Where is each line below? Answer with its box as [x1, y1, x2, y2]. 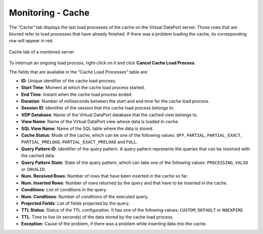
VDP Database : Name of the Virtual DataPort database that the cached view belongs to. [21, 112, 198, 118]
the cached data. [21, 153, 56, 159]
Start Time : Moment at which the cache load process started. [21, 85, 146, 90]
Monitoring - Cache [9, 7, 90, 18]
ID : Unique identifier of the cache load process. [21, 78, 116, 84]
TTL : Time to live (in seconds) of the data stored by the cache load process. [21, 214, 174, 220]
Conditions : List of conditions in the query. [21, 187, 107, 193]
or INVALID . [21, 166, 46, 172]
